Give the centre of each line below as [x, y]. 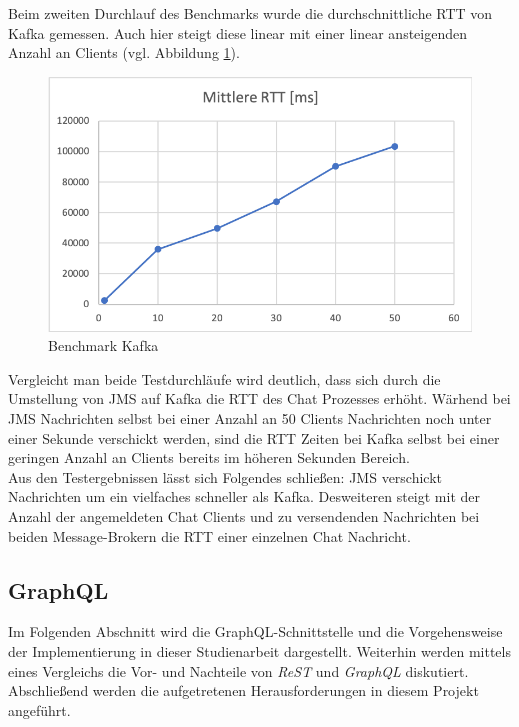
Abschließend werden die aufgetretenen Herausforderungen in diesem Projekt [243, 690]
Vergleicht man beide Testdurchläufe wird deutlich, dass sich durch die [224, 378]
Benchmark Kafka [103, 345]
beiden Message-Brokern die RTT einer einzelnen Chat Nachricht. [209, 535]
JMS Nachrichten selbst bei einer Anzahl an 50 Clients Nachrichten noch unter [250, 418]
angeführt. [39, 709]
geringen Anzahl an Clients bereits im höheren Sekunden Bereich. [209, 457]
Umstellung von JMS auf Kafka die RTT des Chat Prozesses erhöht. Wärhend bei [259, 398]
